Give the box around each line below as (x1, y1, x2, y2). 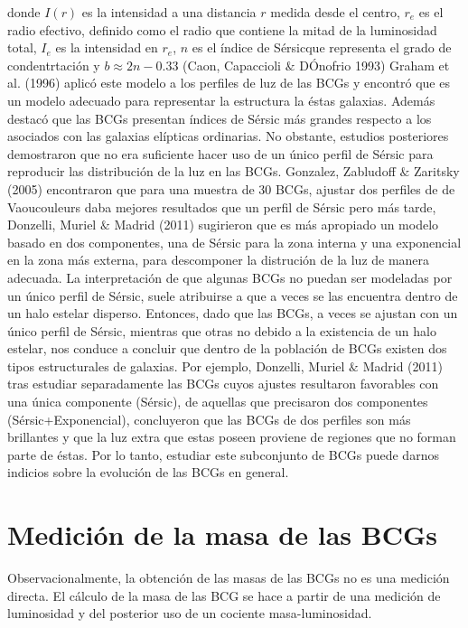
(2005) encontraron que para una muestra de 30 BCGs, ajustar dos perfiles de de (7, 179, 455, 198)
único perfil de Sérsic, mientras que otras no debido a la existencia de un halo (7, 321, 436, 340)
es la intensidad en (55, 38, 158, 57)
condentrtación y (7, 55, 100, 74)
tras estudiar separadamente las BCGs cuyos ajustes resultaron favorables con (7, 374, 439, 393)
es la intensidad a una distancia (81, 3, 257, 21)
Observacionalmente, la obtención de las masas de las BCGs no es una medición (7, 568, 450, 587)
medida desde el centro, (270, 3, 400, 21)
